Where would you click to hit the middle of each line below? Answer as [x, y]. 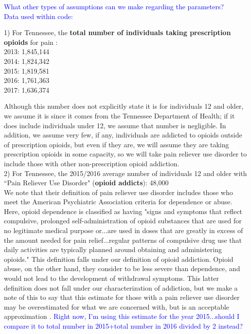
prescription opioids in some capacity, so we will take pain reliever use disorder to [125, 154]
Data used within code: [38, 16]
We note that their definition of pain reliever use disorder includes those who [118, 192]
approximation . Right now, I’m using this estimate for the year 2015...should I [122, 316]
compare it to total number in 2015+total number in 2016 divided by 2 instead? [123, 326]
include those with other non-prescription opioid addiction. [92, 163]
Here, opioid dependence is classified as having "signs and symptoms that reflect [123, 211]
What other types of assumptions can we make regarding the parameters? [114, 6]
